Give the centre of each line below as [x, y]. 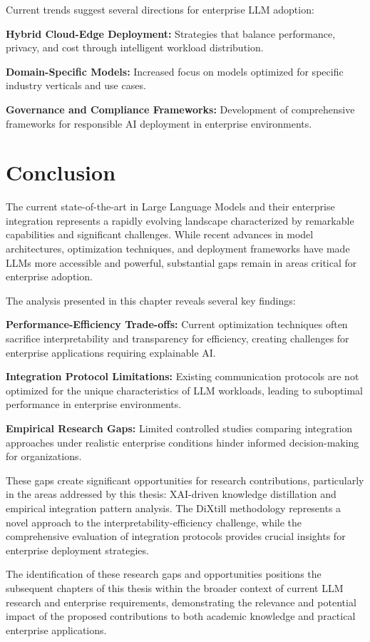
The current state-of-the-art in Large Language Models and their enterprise [170, 207]
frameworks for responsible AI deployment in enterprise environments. [159, 123]
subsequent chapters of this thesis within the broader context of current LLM [175, 587]
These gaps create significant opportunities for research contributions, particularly [185, 480]
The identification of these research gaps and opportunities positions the [164, 574]
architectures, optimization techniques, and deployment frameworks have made [178, 249]
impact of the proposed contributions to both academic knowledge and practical [181, 616]
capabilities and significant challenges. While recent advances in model [160, 234]
